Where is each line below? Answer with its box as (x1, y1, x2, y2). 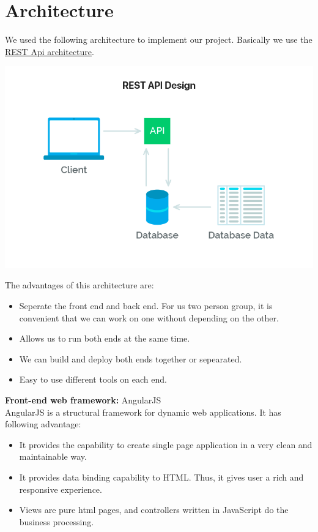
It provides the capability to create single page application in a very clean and (19, 438, 312, 451)
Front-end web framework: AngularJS (5, 394, 161, 406)
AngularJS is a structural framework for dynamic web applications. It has (5, 405, 281, 418)
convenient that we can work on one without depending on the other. (19, 311, 279, 324)
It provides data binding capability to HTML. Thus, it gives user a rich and (19, 470, 304, 483)
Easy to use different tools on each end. (19, 373, 167, 386)
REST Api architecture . (5, 45, 94, 58)
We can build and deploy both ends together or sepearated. (19, 352, 242, 365)
